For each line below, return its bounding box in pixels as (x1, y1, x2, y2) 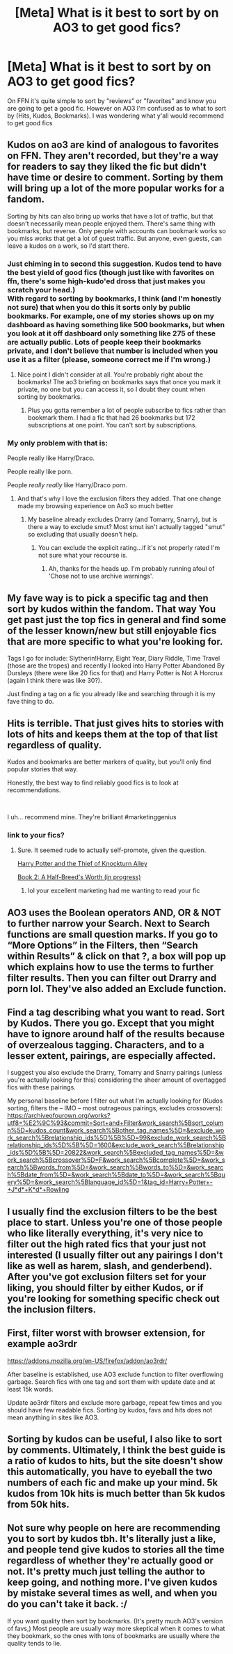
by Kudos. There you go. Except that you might (7, 1018, 214, 1030)
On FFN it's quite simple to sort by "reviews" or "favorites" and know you (7, 96, 217, 105)
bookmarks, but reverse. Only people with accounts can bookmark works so (7, 226, 226, 235)
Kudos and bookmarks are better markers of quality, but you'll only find (7, 757, 211, 766)
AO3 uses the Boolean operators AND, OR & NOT (7, 906, 221, 918)
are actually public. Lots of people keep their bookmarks (7, 337, 202, 347)
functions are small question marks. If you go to (7, 928, 218, 940)
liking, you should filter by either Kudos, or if (7, 1282, 204, 1293)
